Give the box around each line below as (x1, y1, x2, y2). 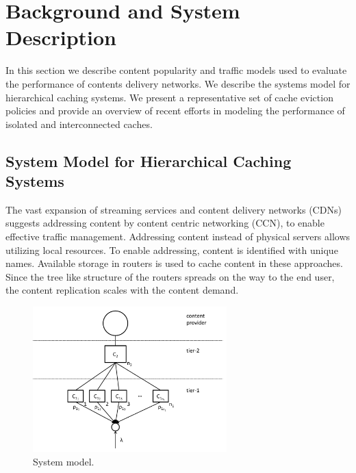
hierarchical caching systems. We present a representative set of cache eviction (5, 90, 333, 104)
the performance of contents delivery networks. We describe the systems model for (5, 76, 351, 90)
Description (5, 23, 117, 51)
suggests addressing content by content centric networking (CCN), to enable (5, 216, 325, 230)
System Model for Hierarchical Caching (5, 150, 292, 171)
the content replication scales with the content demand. (5, 283, 239, 297)
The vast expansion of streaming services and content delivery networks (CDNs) (5, 202, 342, 216)
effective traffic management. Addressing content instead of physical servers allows (5, 229, 351, 244)
